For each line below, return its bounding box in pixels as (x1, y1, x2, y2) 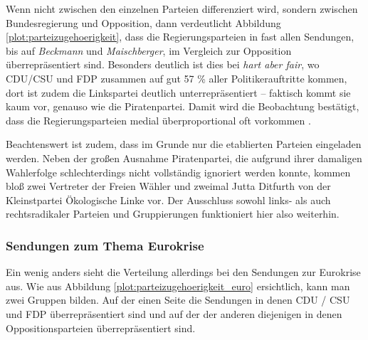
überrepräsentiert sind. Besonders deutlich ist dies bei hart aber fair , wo (6, 57, 320, 72)
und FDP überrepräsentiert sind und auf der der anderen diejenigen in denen (6, 306, 342, 321)
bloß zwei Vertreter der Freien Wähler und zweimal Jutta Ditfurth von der (6, 179, 331, 193)
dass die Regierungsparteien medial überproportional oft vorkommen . (6, 112, 311, 127)
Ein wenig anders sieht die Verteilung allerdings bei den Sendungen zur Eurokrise (6, 265, 361, 280)
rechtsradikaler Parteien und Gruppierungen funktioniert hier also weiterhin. (6, 206, 340, 221)
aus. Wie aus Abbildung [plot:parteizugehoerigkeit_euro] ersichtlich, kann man (6, 278, 350, 293)
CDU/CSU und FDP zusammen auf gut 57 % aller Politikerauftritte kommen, (6, 70, 347, 85)
